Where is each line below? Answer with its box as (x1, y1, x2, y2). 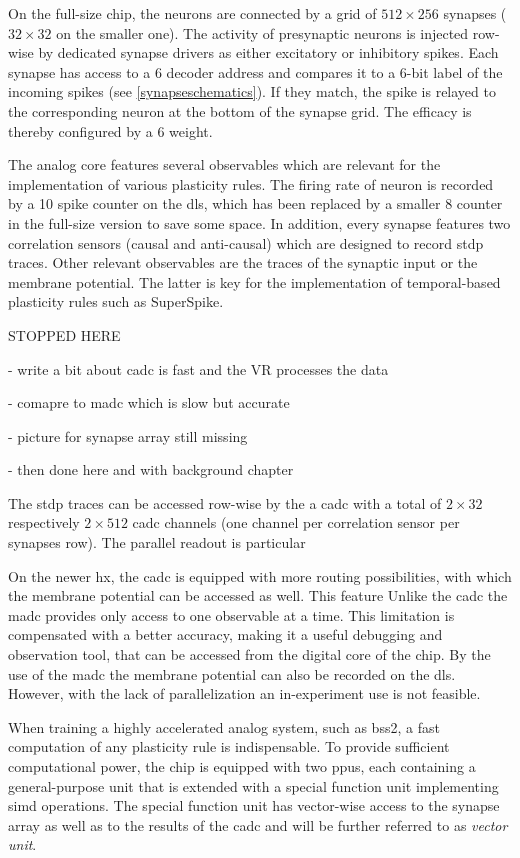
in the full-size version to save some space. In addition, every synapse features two (8, 212, 511, 233)
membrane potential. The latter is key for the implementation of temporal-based (8, 271, 501, 292)
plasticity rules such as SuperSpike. (8, 291, 224, 312)
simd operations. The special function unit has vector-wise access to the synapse (8, 795, 500, 816)
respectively (8, 512, 80, 533)
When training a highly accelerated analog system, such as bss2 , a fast (8, 716, 440, 737)
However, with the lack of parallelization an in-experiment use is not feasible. (8, 683, 481, 704)
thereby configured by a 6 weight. (8, 120, 213, 141)
